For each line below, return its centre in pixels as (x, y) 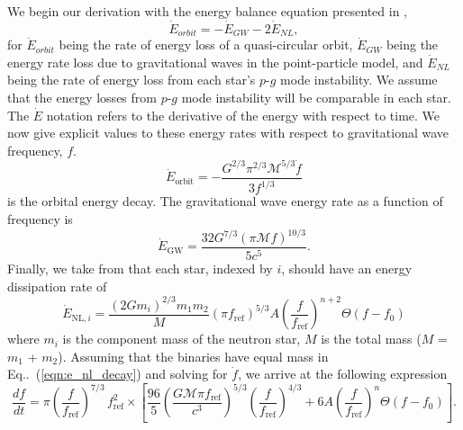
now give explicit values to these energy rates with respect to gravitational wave (228, 133)
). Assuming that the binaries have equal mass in (193, 356)
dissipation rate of (57, 286)
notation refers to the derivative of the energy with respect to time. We (243, 115)
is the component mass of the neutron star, (182, 339)
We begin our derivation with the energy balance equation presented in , (207, 11)
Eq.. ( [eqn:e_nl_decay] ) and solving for (118, 374)
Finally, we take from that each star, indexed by (140, 268)
